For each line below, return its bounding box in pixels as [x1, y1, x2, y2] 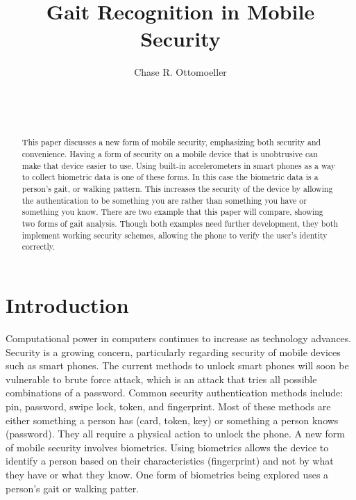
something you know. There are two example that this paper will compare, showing [22, 206, 323, 218]
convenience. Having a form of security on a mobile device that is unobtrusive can [22, 148, 318, 160]
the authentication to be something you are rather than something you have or [22, 194, 307, 206]
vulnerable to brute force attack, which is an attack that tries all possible [6, 371, 317, 386]
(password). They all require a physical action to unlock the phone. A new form [6, 426, 345, 441]
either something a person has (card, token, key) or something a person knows [6, 412, 339, 427]
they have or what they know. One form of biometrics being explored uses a [6, 467, 329, 481]
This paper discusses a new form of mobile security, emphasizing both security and [22, 136, 321, 148]
